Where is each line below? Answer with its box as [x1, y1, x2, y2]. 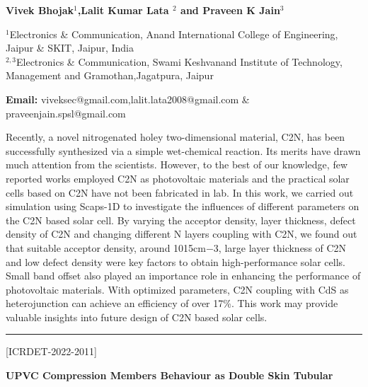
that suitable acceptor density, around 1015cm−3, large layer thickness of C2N [6, 240, 347, 255]
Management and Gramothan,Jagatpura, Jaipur [6, 68, 214, 83]
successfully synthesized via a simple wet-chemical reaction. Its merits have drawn [6, 143, 361, 158]
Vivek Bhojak [6, 3, 74, 17]
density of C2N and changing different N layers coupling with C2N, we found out [6, 226, 357, 241]
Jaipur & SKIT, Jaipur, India [6, 40, 134, 55]
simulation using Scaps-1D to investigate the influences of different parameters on [6, 199, 360, 214]
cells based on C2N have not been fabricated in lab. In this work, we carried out [6, 185, 354, 200]
